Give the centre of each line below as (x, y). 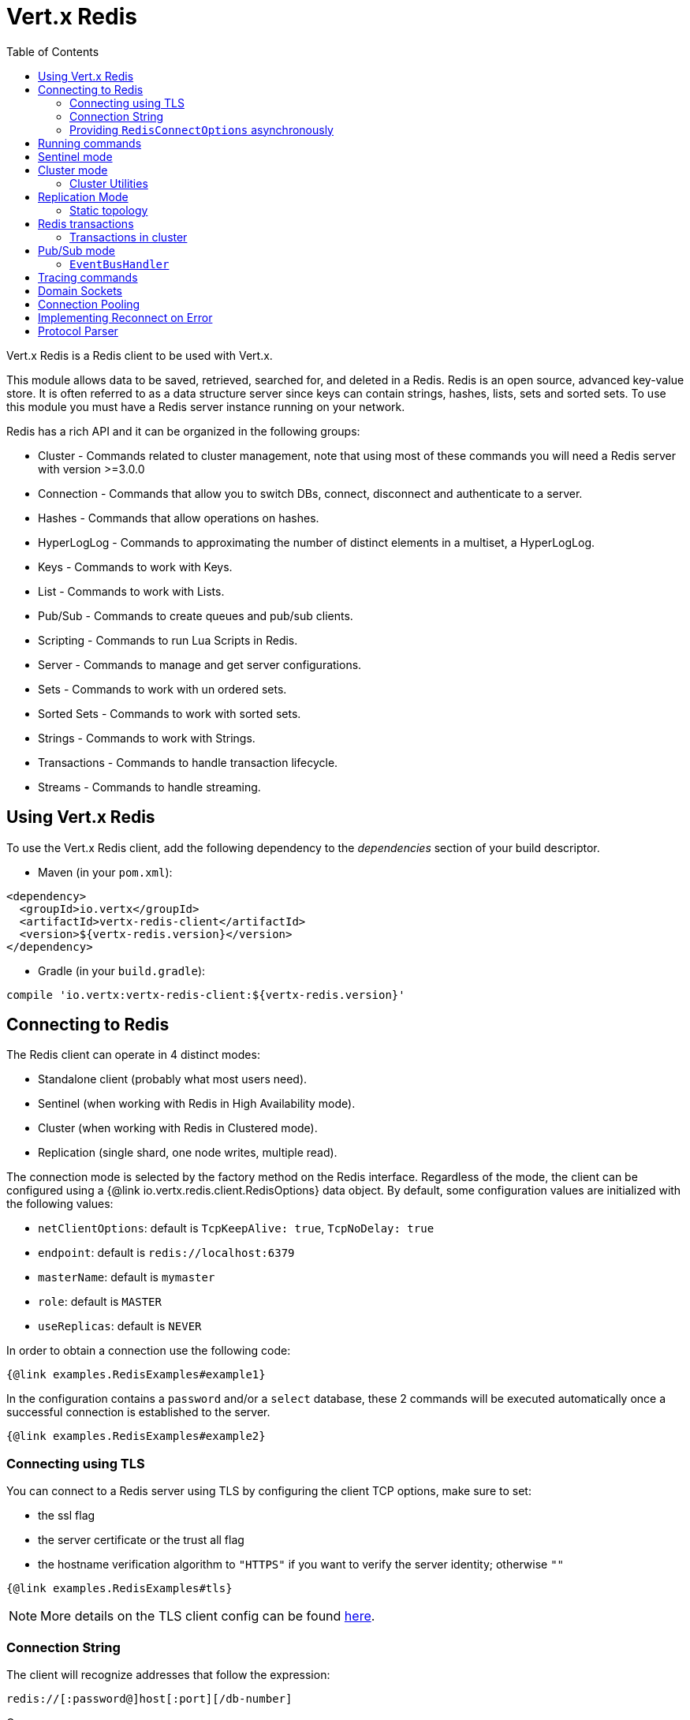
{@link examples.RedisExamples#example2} (136, 1436)
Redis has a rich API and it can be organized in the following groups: (183, 431)
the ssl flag (67, 1516)
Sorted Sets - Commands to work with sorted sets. (170, 713)
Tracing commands (88, 277)
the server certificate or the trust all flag (141, 1540)
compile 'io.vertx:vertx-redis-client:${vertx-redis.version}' (206, 995)
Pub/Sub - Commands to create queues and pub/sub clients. (196, 615)
